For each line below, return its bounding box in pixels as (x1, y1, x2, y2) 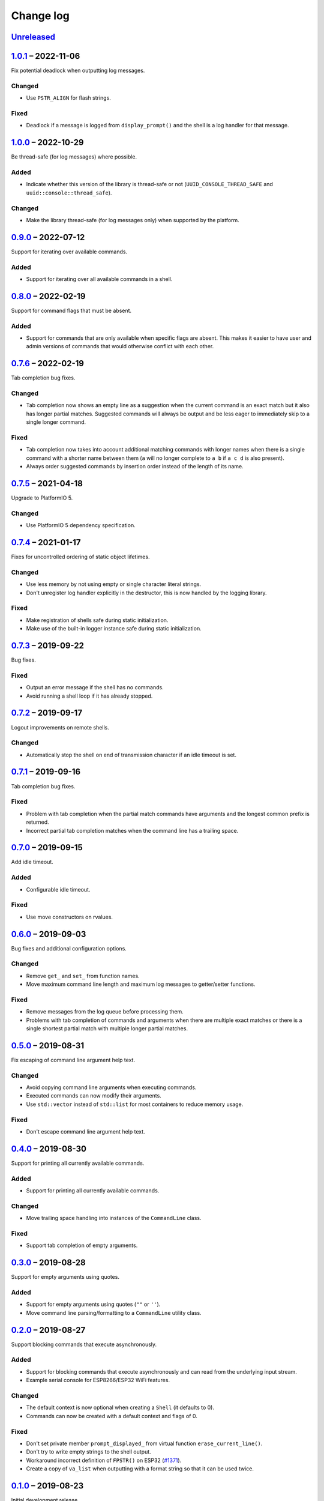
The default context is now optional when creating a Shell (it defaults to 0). (26, 1404, 215, 1411)
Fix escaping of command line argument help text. (11, 1056, 135, 1063)
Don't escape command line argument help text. (26, 1128, 145, 1135)
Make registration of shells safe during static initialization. (26, 616, 169, 624)
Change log (11, 9, 70, 22)
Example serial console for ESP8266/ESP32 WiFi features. (26, 1377, 170, 1384)
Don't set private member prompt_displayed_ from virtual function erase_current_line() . (26, 1440, 263, 1447)
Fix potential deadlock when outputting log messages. (11, 67, 145, 74)
